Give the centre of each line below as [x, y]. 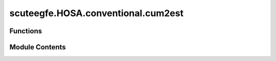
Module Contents [38, 47]
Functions [26, 31]
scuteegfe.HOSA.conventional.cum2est [97, 13]
